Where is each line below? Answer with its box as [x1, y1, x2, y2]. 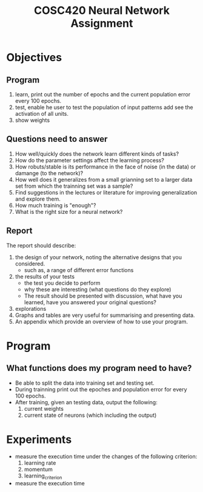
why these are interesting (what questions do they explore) [24, 285, 171, 293]
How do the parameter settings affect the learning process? [15, 156, 165, 164]
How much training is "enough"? [15, 201, 96, 209]
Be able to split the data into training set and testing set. [15, 379, 155, 387]
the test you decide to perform [24, 279, 101, 287]
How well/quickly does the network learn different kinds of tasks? [15, 150, 179, 158]
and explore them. [15, 195, 61, 202]
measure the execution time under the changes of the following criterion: [15, 453, 198, 460]
